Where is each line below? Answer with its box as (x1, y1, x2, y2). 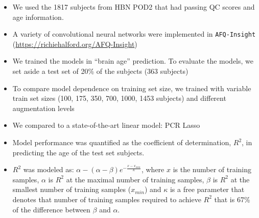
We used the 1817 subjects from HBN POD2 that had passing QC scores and (12, 2, 255, 12)
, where (141, 164, 164, 175)
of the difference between (12, 204, 90, 214)
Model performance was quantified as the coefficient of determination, (12, 137, 231, 147)
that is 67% (214, 194, 250, 204)
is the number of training (173, 164, 252, 175)
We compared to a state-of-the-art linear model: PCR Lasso (12, 120, 200, 130)
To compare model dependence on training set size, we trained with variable (12, 83, 251, 93)
